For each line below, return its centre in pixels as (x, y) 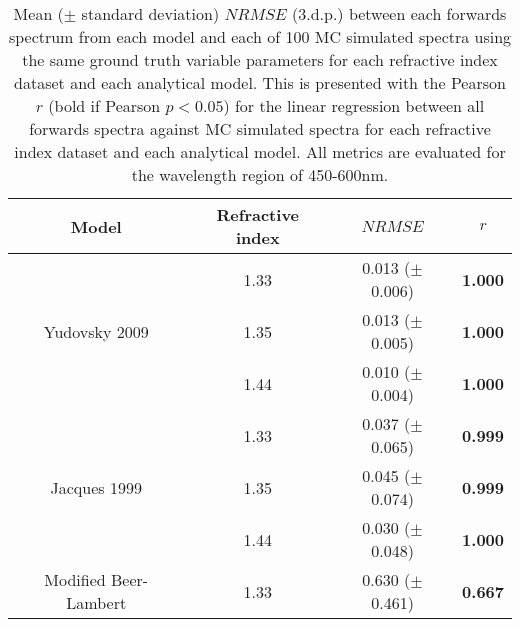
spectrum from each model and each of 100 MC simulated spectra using (260, 36)
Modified (75, 579)
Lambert (96, 602)
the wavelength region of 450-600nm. (260, 174)
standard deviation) (150, 13)
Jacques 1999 (96, 487)
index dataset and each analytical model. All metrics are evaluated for (260, 151)
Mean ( (38, 13)
